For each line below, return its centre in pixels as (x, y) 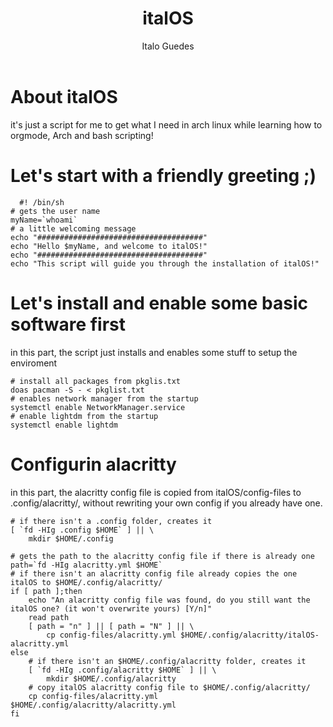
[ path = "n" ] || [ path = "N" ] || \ (111, 626)
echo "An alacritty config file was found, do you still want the (169, 600)
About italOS (64, 96)
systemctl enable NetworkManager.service (98, 407)
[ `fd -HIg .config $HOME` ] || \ (82, 530)
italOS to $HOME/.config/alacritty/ (86, 582)
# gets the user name (55, 211)
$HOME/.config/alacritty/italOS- (250, 635)
